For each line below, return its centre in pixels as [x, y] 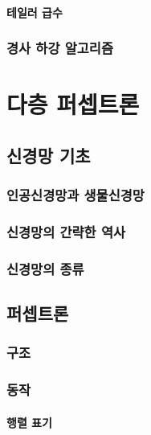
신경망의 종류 [45, 268]
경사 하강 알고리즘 [60, 48]
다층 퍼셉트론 [73, 104]
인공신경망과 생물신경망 [75, 195]
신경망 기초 [49, 155]
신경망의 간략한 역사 [66, 231]
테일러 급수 [35, 12]
